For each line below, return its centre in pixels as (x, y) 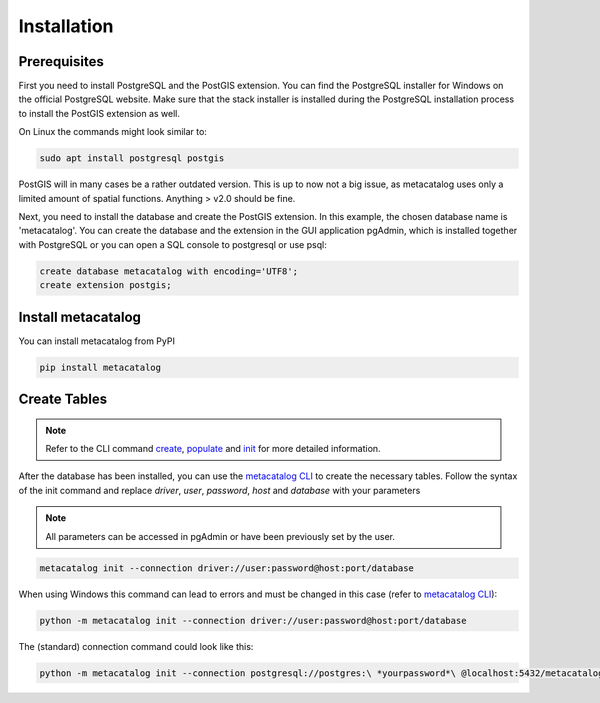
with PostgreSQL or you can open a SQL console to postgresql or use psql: (172, 244)
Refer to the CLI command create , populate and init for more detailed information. (213, 449)
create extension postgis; (105, 285)
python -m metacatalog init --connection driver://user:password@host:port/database (253, 620)
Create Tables (63, 399)
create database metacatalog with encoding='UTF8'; (169, 271)
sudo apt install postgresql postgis (132, 158)
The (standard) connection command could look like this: (136, 646)
